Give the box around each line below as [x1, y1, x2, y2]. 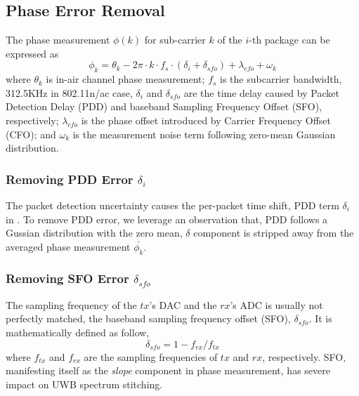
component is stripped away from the [193, 225, 354, 240]
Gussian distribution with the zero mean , [6, 225, 183, 240]
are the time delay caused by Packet [183, 85, 339, 100]
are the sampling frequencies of [84, 349, 218, 364]
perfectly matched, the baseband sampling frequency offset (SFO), [6, 311, 291, 326]
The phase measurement [6, 32, 110, 47]
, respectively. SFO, [262, 349, 346, 364]
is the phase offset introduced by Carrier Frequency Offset [81, 112, 332, 127]
